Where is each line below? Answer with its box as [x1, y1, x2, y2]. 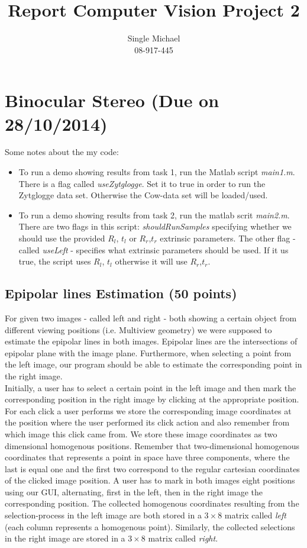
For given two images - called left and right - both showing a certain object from [5, 311, 297, 324]
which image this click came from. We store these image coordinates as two [5, 427, 277, 440]
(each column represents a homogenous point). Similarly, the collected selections [5, 520, 295, 533]
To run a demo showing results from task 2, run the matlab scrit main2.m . [18, 208, 290, 221]
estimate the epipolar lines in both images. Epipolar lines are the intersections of [5, 335, 298, 347]
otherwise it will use [115, 255, 188, 267]
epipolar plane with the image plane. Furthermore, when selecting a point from [5, 346, 292, 359]
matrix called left [224, 509, 286, 521]
